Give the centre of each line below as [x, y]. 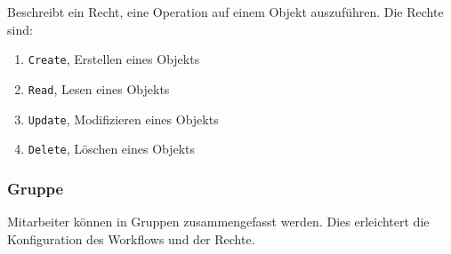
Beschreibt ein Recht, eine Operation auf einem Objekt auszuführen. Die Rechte [225, 12]
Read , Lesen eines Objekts [99, 88]
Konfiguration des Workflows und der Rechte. [131, 238]
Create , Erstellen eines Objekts [114, 59]
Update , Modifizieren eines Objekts [123, 119]
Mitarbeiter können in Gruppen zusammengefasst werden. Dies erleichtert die [218, 222]
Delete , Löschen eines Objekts [112, 149]
